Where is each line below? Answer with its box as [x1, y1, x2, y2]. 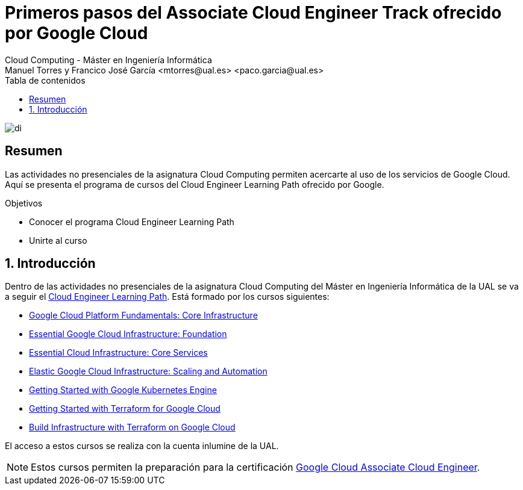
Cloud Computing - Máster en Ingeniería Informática [5, 54, 212, 65]
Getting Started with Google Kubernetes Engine [29, 385, 217, 395]
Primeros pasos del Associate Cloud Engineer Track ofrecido [5, 2, 502, 23]
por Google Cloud [5, 23, 148, 43]
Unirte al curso [29, 235, 87, 246]
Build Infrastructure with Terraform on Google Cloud [29, 422, 236, 433]
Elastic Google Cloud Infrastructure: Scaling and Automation [29, 366, 268, 377]
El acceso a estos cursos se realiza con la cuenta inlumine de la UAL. [5, 441, 279, 451]
